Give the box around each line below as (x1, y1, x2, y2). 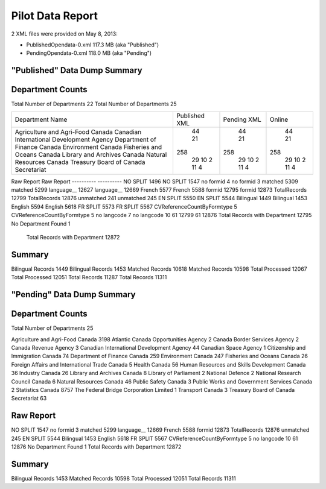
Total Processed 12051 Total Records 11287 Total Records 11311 (11, 274, 167, 281)
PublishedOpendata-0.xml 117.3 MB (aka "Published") (26, 41, 159, 48)
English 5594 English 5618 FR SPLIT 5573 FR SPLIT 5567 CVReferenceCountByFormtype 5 (11, 203, 238, 210)
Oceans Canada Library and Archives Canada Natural (14, 150, 167, 159)
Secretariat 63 (11, 395, 47, 402)
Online (269, 115, 289, 124)
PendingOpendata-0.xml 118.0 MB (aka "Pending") (26, 49, 152, 57)
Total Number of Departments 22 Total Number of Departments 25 (11, 100, 177, 108)
